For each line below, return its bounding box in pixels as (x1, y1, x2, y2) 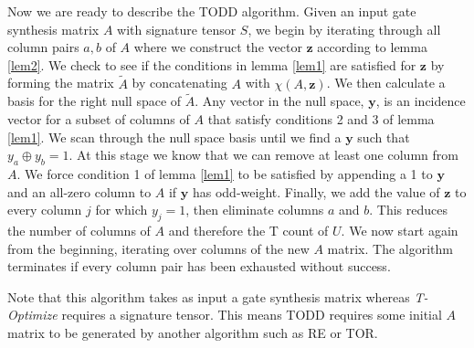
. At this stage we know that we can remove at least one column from (68, 145, 458, 164)
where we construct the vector (133, 37, 302, 57)
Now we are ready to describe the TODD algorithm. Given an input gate (7, 2, 416, 20)
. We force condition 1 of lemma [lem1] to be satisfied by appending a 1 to (16, 163, 433, 183)
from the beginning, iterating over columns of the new (7, 238, 310, 258)
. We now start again (341, 220, 458, 239)
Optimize (7, 305, 58, 324)
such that (357, 127, 410, 146)
